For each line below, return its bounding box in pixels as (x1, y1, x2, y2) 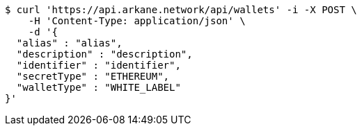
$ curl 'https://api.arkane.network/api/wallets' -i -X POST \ (5, 4, 357, 15)
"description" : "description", (16, 49, 193, 60)
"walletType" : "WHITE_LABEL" (16, 82, 181, 93)
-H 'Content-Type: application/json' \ (28, 15, 246, 26)
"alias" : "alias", (16, 37, 123, 49)
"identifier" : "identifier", (16, 60, 181, 71)
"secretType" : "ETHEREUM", (16, 71, 170, 82)
